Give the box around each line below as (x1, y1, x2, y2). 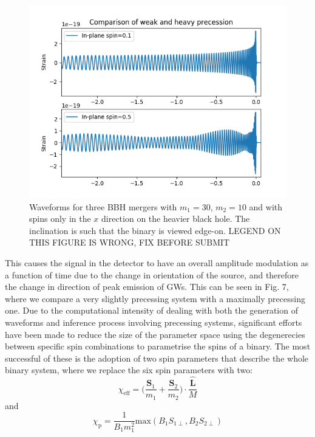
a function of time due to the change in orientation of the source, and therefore (5, 268, 299, 281)
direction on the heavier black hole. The (101, 212, 250, 225)
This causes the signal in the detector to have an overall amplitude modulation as (5, 256, 309, 269)
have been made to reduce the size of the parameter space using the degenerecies (5, 328, 305, 340)
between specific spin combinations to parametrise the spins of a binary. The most (5, 340, 311, 353)
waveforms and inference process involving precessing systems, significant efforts (5, 315, 302, 328)
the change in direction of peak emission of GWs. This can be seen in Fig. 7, (5, 280, 289, 293)
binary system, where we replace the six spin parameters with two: (5, 363, 253, 376)
